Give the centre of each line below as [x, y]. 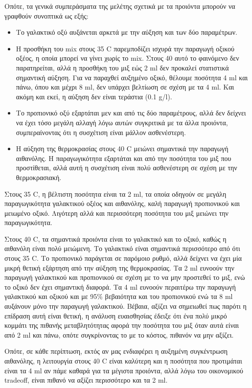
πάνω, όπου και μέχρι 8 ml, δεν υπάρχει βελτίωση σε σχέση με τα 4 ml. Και [125, 87]
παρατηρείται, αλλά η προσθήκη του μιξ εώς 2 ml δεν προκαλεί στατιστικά [122, 67]
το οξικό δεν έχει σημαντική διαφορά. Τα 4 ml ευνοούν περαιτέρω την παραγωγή [120, 286]
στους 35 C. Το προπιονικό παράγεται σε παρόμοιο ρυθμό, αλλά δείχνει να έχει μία [123, 258]
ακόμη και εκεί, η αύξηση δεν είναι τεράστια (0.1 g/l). [94, 96]
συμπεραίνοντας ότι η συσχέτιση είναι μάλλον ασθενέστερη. [101, 132]
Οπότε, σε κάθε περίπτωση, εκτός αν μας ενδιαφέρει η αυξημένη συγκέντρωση [116, 351]
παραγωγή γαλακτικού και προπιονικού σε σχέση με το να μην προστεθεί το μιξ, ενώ [125, 277]
